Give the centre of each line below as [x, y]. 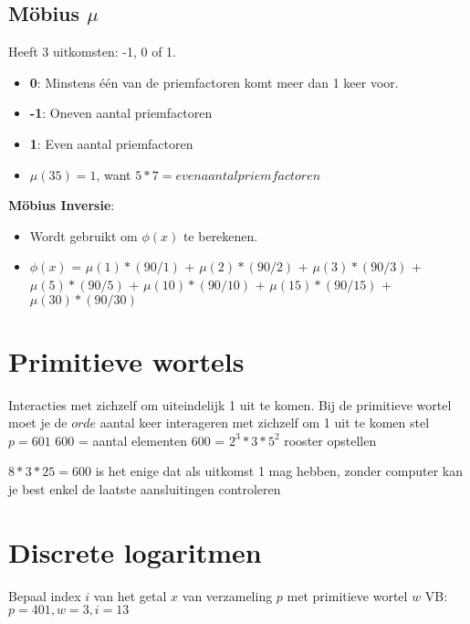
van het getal [130, 595]
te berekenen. [220, 235]
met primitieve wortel [347, 595]
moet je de [38, 423]
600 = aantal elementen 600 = [140, 440]
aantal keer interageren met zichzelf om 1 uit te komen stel [265, 423]
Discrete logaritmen [135, 551]
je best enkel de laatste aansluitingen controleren [145, 489]
